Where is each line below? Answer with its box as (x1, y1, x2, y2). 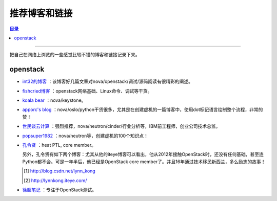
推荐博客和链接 (9, 8, 73, 19)
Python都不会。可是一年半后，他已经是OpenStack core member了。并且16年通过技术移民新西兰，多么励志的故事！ (22, 159, 266, 165)
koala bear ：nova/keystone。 (22, 97, 86, 103)
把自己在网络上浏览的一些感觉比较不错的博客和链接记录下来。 (9, 52, 140, 58)
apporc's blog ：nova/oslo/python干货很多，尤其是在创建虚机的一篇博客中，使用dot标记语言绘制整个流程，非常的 (22, 106, 263, 113)
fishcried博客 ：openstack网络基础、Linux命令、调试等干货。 (22, 87, 152, 94)
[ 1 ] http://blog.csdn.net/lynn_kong (24, 168, 96, 174)
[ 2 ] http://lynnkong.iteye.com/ (24, 177, 87, 184)
